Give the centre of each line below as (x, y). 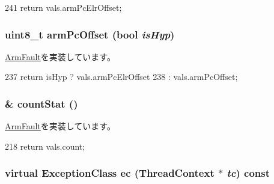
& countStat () (41, 103)
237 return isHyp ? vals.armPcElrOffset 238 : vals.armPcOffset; (121, 77)
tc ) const (248, 173)
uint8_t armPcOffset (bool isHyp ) (90, 34)
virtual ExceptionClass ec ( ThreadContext (110, 173)
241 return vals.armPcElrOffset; (63, 7)
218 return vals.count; (45, 146)
